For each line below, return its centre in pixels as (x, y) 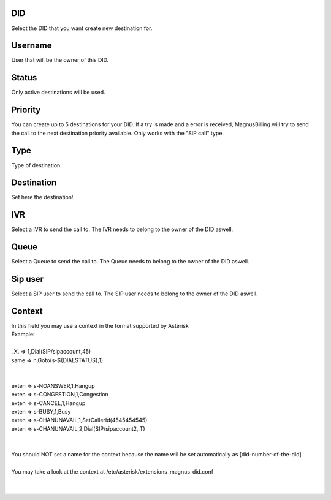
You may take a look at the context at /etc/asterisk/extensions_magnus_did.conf (112, 471)
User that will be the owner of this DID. (60, 60)
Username (32, 46)
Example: (23, 335)
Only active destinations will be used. (58, 93)
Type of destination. (37, 165)
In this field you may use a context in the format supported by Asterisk (100, 326)
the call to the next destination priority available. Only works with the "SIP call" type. (117, 133)
